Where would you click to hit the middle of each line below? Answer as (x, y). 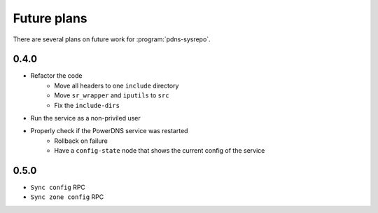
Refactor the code (56, 76)
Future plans (50, 18)
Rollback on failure (81, 141)
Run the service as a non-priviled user (86, 118)
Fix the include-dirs (87, 105)
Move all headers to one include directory (117, 85)
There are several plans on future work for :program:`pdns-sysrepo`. (112, 39)
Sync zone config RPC (67, 197)
